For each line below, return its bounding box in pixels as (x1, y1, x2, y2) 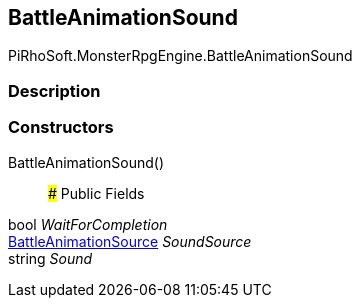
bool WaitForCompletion (8, 215, 168, 233)
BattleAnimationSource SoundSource (8, 232, 252, 250)
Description (8, 80, 101, 101)
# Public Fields (48, 184, 145, 202)
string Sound (8, 249, 93, 267)
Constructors (8, 117, 114, 138)
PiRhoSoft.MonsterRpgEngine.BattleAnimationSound (8, 47, 353, 65)
